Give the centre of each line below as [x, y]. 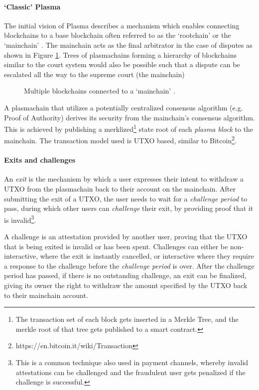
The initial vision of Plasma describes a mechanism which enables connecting [122, 25]
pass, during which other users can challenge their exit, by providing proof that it [129, 208]
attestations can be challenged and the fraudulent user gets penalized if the [130, 372]
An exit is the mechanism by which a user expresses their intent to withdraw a [124, 179]
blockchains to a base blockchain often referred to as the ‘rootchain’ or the [118, 35]
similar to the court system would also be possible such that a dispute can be [122, 64]
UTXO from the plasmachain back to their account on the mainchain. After [120, 189]
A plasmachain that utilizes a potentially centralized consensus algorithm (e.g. [124, 107]
